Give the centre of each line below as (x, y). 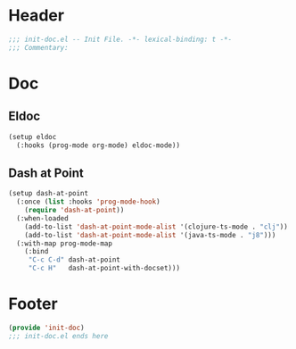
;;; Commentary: (38, 47)
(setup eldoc (33, 137)
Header (36, 16)
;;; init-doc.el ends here (58, 336)
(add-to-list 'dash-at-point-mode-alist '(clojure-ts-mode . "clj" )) (156, 227)
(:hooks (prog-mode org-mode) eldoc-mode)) (98, 145)
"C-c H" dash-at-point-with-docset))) (104, 269)
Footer (33, 304)
